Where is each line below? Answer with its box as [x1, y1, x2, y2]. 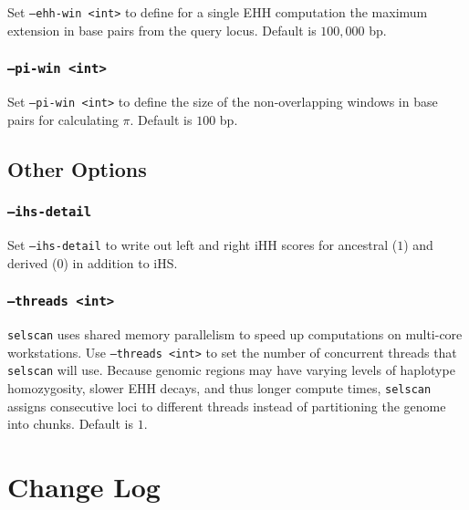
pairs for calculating [7, 109, 119, 129]
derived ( [7, 253, 57, 272]
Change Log [7, 467, 161, 505]
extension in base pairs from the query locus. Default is [7, 20, 317, 39]
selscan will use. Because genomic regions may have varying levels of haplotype [7, 360, 455, 380]
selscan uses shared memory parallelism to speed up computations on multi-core [7, 324, 463, 343]
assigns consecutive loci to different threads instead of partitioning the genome [7, 396, 446, 415]
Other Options [7, 154, 147, 182]
